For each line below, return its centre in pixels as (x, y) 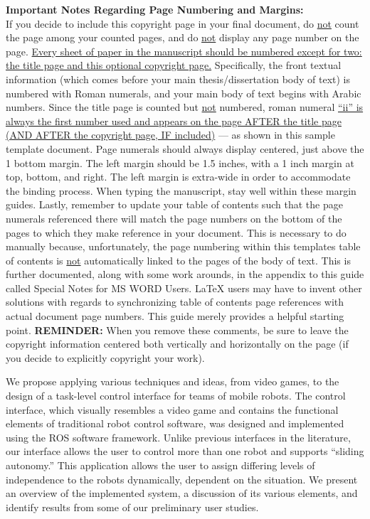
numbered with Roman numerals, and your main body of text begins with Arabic (184, 93)
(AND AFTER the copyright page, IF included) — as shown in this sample (170, 135)
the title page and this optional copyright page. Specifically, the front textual (174, 65)
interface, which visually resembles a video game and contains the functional (172, 409)
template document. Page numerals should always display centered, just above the (185, 148)
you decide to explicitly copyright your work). (105, 357)
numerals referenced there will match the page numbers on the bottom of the (174, 218)
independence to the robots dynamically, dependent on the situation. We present (182, 479)
